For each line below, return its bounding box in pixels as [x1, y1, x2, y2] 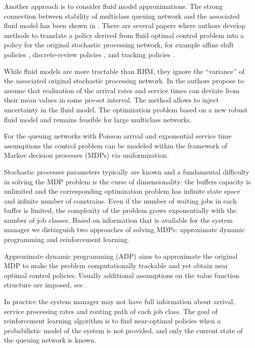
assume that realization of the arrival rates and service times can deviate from [4, 85, 240, 95]
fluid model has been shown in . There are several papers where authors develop [4, 20, 246, 31]
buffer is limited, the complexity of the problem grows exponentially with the [4, 205, 237, 215]
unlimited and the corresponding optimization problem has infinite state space [4, 186, 240, 196]
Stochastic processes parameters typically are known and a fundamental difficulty [4, 166, 250, 176]
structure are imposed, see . [4, 279, 87, 290]
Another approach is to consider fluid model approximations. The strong [4, 1, 223, 11]
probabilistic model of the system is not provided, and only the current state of [4, 325, 243, 335]
